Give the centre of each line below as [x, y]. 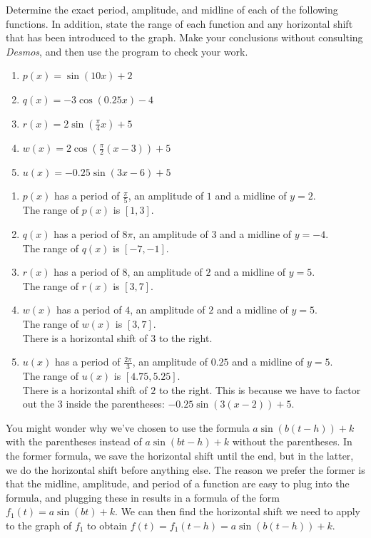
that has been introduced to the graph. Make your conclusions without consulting [184, 37]
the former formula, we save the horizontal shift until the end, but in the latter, [180, 456]
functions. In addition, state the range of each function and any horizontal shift [179, 23]
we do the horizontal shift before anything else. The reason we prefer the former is [185, 469]
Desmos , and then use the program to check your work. [127, 51]
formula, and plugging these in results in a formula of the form [143, 497]
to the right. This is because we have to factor [260, 389]
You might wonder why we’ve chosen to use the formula [128, 427]
